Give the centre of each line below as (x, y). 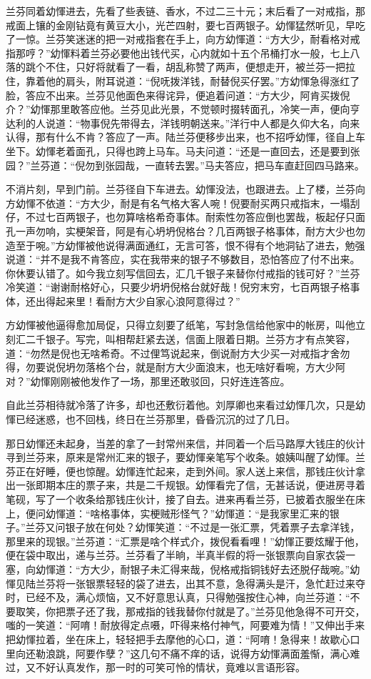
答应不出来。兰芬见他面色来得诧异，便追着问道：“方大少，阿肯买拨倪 (188, 95)
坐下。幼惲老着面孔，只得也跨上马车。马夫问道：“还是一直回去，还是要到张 (183, 150)
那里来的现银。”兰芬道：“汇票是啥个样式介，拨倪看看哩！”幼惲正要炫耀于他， (185, 541)
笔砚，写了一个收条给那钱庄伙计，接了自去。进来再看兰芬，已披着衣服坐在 (181, 499)
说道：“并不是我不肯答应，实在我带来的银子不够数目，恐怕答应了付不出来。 (183, 259)
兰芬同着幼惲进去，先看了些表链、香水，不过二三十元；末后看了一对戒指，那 (185, 11)
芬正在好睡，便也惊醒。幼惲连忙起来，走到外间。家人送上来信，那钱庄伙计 (181, 471)
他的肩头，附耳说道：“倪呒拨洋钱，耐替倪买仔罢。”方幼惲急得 (188, 80)
